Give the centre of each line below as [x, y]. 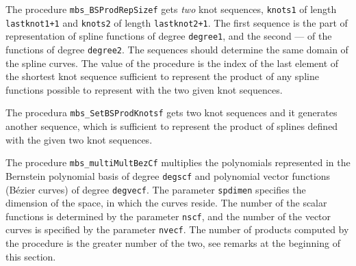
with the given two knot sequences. [79, 139]
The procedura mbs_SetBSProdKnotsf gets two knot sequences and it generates [171, 112]
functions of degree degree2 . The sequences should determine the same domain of [177, 49]
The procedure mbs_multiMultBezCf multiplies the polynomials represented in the [178, 162]
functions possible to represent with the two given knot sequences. [144, 89]
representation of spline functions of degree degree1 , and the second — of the [169, 36]
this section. [31, 256]
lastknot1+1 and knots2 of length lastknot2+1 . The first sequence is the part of [177, 22]
